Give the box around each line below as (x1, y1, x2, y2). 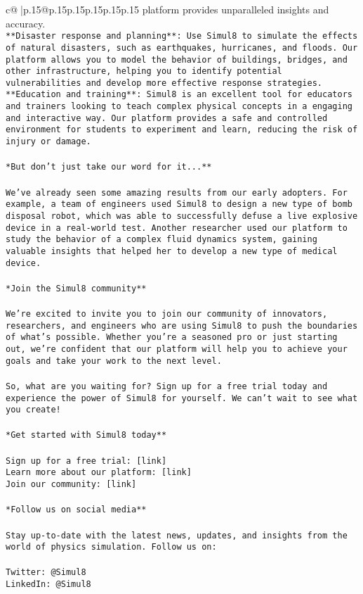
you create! (6, 405, 61, 415)
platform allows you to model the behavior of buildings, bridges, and (6, 54, 348, 65)
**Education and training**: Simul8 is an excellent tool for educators (6, 89, 352, 100)
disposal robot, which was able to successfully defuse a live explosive (6, 210, 358, 221)
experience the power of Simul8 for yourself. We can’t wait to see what (6, 393, 358, 403)
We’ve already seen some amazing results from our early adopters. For (6, 187, 348, 198)
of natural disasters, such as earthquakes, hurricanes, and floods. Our (6, 42, 358, 53)
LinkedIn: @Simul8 (6, 579, 91, 590)
